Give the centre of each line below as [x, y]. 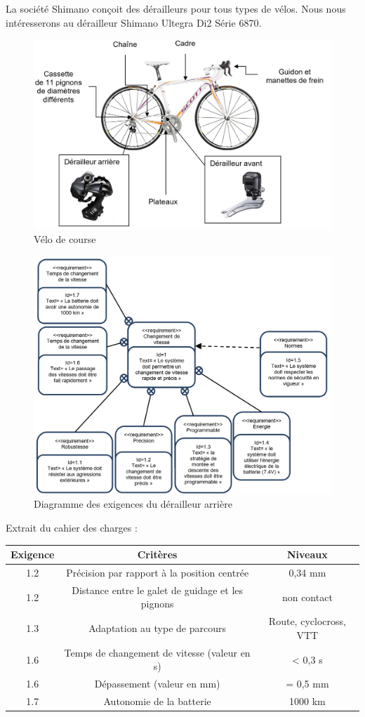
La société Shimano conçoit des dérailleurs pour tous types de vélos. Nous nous [176, 8]
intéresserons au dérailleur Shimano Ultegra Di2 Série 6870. [134, 22]
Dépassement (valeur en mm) [157, 684]
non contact [307, 597]
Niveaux [307, 554]
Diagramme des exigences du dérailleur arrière [133, 504]
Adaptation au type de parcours [158, 628]
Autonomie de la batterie [157, 700]
